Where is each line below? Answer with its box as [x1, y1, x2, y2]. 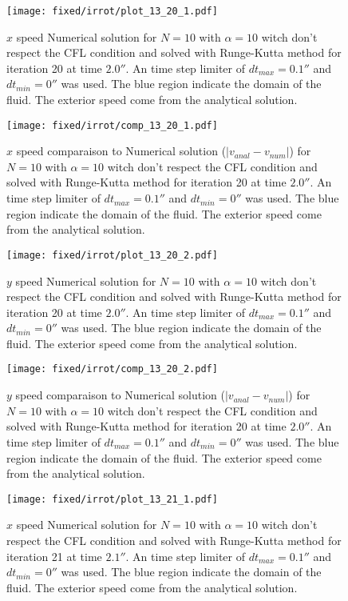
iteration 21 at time [6, 547, 102, 564]
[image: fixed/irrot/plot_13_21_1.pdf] [6, 493, 218, 505]
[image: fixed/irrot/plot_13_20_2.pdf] [6, 249, 218, 261]
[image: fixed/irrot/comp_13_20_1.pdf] [6, 119, 218, 131]
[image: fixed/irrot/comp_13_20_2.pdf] [6, 363, 218, 375]
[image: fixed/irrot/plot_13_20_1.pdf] [6, 6, 218, 17]
